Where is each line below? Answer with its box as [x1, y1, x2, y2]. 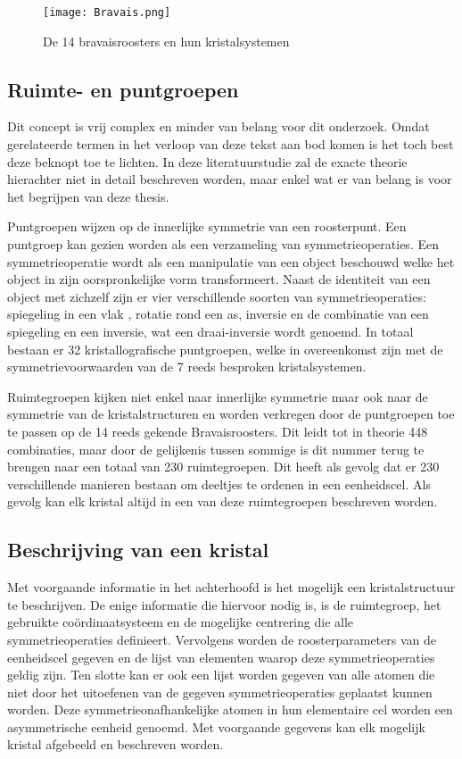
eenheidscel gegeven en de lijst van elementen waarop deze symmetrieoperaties [7, 647, 435, 666]
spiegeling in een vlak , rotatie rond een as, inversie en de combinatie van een [7, 304, 429, 323]
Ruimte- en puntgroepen [7, 75, 239, 103]
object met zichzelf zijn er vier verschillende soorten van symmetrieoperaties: [7, 287, 426, 305]
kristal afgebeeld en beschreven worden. [7, 735, 224, 754]
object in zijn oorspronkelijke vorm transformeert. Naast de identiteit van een [7, 270, 431, 288]
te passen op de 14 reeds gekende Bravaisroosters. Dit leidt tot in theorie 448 [7, 421, 428, 440]
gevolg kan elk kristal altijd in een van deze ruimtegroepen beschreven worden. [7, 492, 438, 511]
